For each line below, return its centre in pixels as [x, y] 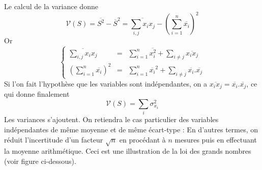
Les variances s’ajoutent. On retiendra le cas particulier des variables [111, 119]
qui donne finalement [37, 94]
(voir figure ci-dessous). [40, 161]
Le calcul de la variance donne [51, 6]
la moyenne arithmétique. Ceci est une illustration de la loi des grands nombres [128, 151]
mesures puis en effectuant [216, 139]
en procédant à [142, 139]
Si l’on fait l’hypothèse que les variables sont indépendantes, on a [106, 83]
